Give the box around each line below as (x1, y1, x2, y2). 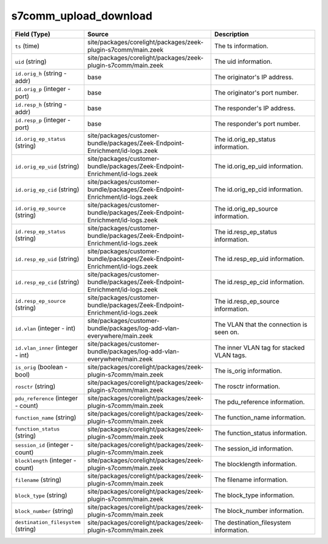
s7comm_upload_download (11, 9, 153, 22)
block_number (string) (15, 506, 73, 515)
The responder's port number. (214, 119, 301, 127)
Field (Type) (15, 30, 51, 38)
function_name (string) (15, 413, 77, 421)
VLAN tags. (214, 351, 247, 359)
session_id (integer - (15, 440, 74, 449)
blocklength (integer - (15, 456, 77, 464)
